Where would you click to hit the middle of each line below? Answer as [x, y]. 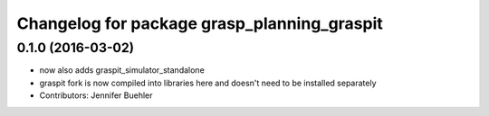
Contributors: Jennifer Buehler [96, 95]
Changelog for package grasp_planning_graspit [200, 23]
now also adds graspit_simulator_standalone [122, 70]
